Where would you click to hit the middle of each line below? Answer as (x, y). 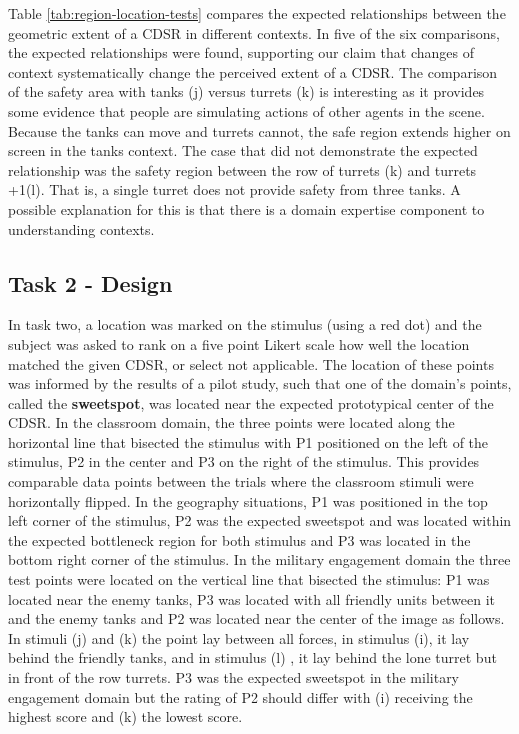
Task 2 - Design (90, 282)
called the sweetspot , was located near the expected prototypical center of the (251, 402)
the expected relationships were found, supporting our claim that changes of (241, 52)
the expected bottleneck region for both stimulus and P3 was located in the (239, 539)
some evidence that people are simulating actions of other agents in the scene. (246, 110)
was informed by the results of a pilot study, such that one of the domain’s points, (260, 383)
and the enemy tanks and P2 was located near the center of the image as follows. (256, 618)
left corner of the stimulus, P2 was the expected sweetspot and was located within (260, 520)
